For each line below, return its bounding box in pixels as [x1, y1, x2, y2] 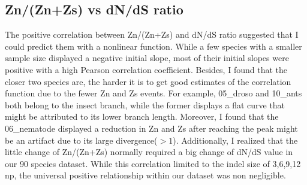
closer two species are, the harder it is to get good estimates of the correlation [5, 75, 291, 87]
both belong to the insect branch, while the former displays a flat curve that [5, 98, 285, 111]
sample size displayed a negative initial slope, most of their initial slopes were [5, 51, 289, 64]
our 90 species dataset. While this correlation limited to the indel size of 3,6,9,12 [5, 157, 301, 169]
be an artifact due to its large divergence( [5, 134, 158, 146]
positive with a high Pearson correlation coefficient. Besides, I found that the [5, 63, 287, 75]
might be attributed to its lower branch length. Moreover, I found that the [5, 110, 279, 123]
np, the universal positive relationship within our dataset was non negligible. [5, 169, 286, 181]
